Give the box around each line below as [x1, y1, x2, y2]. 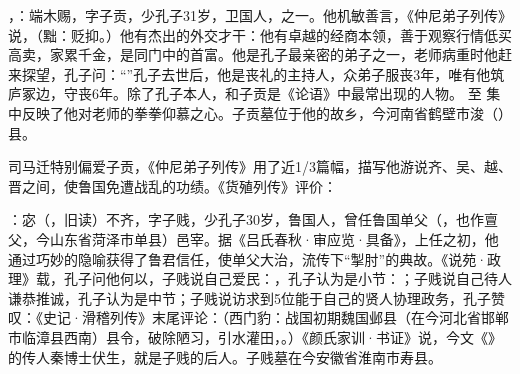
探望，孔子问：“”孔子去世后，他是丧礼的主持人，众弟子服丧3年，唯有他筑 [21, 63, 505, 84]
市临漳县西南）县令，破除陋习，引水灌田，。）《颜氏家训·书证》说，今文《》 [8, 326, 502, 347]
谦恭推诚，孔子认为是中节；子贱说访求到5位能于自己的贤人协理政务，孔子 [8, 287, 491, 308]
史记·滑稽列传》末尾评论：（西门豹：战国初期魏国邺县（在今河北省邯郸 [42, 307, 509, 328]
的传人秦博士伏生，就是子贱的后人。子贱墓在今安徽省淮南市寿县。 [8, 346, 442, 367]
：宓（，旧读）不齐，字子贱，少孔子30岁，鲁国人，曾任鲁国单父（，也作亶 [8, 209, 498, 230]
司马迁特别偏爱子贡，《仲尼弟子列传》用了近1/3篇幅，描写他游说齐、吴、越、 [8, 156, 512, 177]
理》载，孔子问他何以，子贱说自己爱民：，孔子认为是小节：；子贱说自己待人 [8, 268, 512, 289]
